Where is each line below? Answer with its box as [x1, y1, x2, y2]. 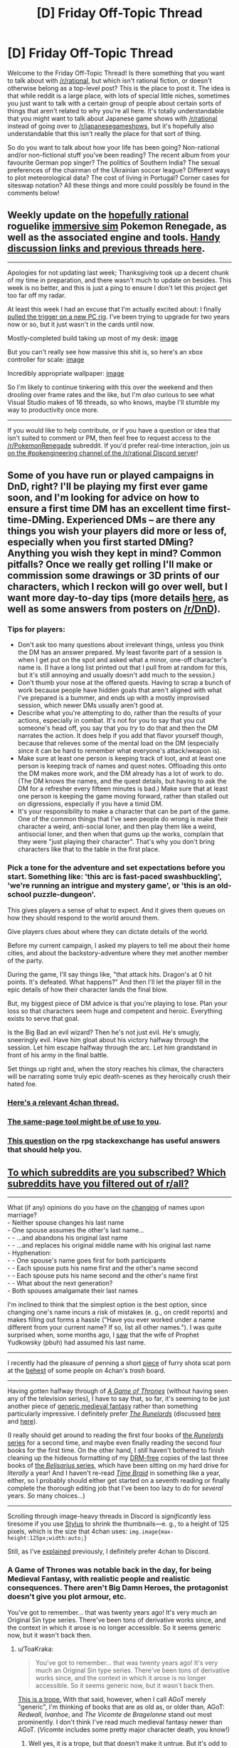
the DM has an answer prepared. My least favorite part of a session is [17, 648, 223, 657]
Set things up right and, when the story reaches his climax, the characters [7, 1064, 224, 1073]
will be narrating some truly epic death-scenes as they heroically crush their [7, 1071, 231, 1081]
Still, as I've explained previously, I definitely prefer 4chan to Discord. [7, 1547, 211, 1556]
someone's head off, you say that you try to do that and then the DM [17, 724, 218, 732]
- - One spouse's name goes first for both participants [7, 1256, 166, 1265]
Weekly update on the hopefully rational [7, 209, 189, 222]
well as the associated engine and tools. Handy [7, 232, 221, 244]
